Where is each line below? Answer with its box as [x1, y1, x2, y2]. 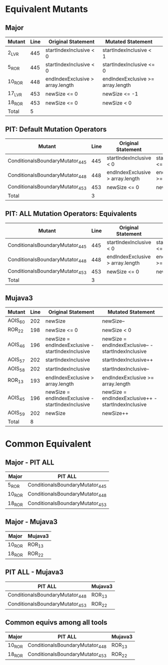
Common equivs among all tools [5, 618, 107, 627]
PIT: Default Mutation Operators [5, 125, 107, 133]
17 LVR [7, 90, 22, 98]
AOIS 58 [7, 365, 25, 373]
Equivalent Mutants [5, 3, 88, 15]
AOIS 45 [7, 394, 25, 402]
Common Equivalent [5, 438, 91, 449]
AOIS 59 [7, 409, 25, 417]
